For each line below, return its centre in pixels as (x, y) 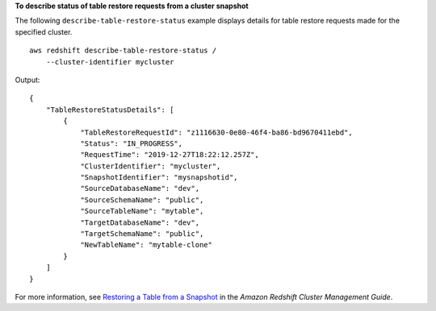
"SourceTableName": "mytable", (142, 211)
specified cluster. (44, 31)
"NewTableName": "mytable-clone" (147, 245)
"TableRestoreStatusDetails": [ (110, 110)
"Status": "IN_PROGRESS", (132, 143)
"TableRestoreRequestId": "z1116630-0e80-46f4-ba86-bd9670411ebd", (216, 132)
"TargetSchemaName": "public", (142, 234)
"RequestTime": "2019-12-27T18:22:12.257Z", (170, 155)
